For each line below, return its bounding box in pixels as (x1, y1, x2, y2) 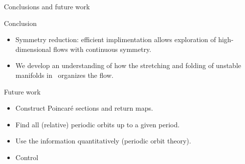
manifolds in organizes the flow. (15, 70, 113, 80)
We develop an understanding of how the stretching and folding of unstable (15, 60, 241, 70)
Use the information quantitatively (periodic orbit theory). (15, 136, 191, 146)
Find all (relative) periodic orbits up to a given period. (15, 119, 180, 129)
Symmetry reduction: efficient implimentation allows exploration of (15, 34, 216, 45)
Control (15, 152, 39, 162)
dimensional (15, 44, 51, 54)
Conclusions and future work (4, 1, 90, 11)
